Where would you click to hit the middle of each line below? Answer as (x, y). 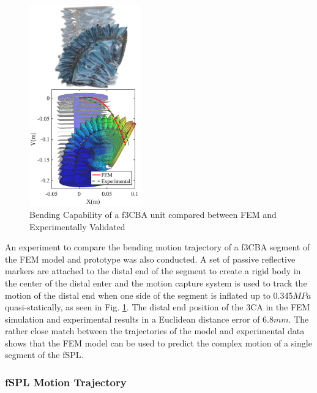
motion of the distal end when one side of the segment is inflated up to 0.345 (149, 295)
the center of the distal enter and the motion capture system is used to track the (156, 283)
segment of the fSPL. (44, 355)
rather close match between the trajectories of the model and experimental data (155, 331)
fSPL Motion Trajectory (66, 382)
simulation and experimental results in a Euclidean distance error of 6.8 (139, 319)
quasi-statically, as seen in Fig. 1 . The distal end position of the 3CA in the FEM (158, 307)
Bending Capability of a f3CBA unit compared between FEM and (153, 214)
